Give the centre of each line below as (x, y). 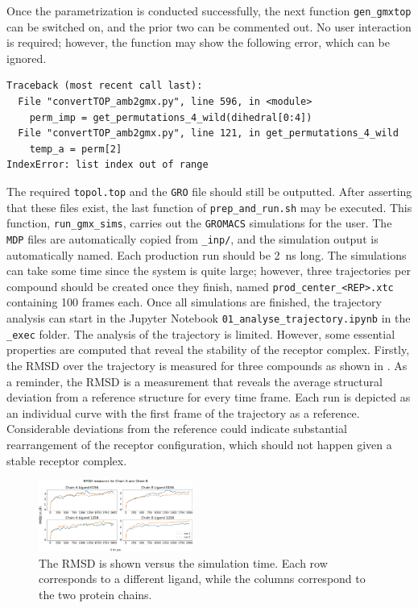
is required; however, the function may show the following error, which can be (198, 42)
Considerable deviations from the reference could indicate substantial (177, 429)
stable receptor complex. (67, 460)
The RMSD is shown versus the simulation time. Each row (183, 562)
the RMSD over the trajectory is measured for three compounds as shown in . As (207, 365)
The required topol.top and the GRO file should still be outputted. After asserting (209, 191)
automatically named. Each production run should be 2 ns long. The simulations (207, 254)
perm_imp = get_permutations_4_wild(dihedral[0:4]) (171, 117)
